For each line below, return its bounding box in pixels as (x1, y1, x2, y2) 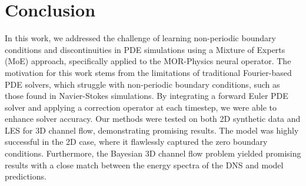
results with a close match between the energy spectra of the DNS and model (5, 158, 284, 171)
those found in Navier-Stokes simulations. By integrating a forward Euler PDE (5, 89, 288, 102)
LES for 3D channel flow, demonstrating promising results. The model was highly (5, 124, 299, 136)
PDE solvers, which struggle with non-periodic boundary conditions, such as (5, 78, 280, 90)
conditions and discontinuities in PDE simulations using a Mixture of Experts (5, 43, 285, 55)
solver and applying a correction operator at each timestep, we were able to (5, 101, 277, 113)
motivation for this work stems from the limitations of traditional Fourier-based (5, 66, 292, 78)
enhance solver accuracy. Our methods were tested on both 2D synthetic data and (5, 112, 301, 125)
